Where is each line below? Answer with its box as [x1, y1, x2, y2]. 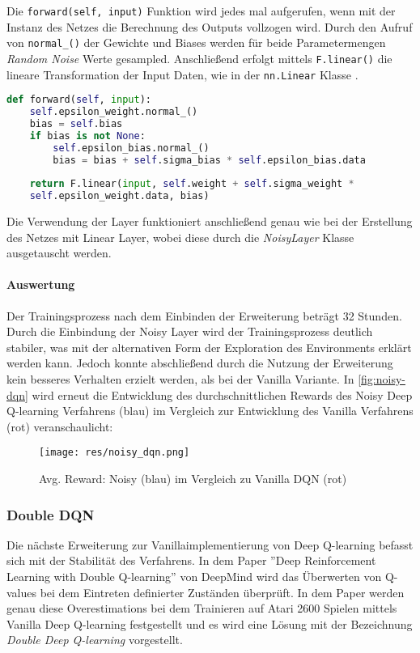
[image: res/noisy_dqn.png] [39, 447, 190, 459]
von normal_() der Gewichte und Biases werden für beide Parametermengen [6, 34, 386, 51]
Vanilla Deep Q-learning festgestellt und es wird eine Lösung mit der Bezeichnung [6, 615, 413, 632]
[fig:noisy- [358, 371, 405, 388]
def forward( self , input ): [6, 94, 152, 106]
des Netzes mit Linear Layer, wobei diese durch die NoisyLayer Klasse [6, 228, 354, 245]
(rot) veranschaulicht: [6, 418, 113, 435]
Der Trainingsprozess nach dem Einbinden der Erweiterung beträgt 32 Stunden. [6, 307, 402, 324]
